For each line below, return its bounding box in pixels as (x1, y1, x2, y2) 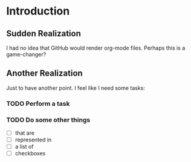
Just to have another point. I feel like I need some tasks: (6, 84, 145, 91)
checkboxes (15, 150, 46, 157)
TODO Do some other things (6, 115, 91, 124)
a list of (15, 143, 34, 151)
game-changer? (6, 51, 47, 58)
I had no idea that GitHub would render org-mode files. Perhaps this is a (6, 44, 186, 51)
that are (15, 129, 35, 137)
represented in (15, 136, 52, 143)
